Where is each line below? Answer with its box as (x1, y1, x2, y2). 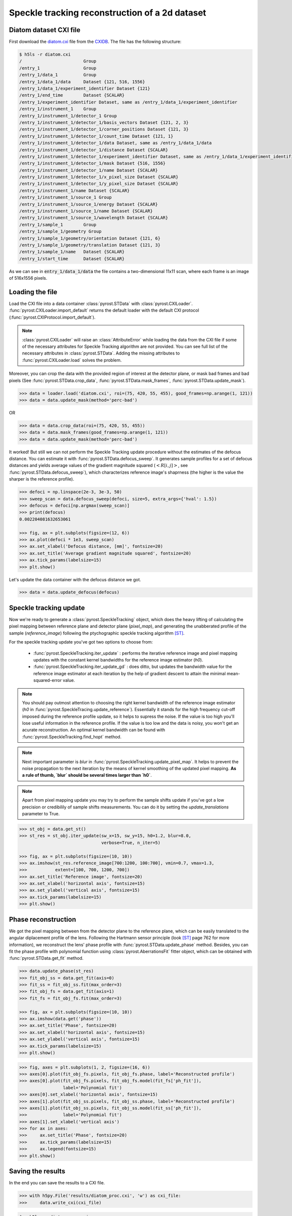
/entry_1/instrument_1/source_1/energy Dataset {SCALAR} (19, 201, 158, 207)
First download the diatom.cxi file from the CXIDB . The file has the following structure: (9, 39, 182, 45)
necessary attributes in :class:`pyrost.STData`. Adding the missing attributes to (22, 350, 180, 356)
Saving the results (9, 1167, 66, 1176)
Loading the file (9, 287, 58, 296)
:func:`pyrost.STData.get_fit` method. (9, 955, 84, 961)
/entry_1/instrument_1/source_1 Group (19, 195, 112, 200)
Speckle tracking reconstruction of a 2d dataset (9, 7, 206, 18)
